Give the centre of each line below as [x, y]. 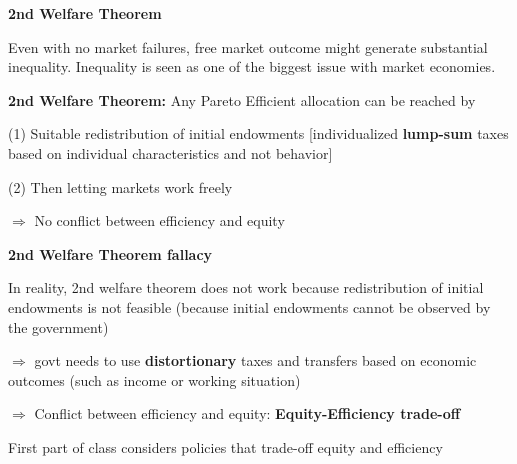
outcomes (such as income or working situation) [154, 379]
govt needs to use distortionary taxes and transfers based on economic [255, 360]
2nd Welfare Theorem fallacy [110, 253]
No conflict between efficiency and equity [159, 220]
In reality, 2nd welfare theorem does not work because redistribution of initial [246, 287]
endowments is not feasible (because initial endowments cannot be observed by [249, 306]
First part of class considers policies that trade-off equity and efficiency [225, 446]
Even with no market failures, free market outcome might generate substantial [248, 46]
